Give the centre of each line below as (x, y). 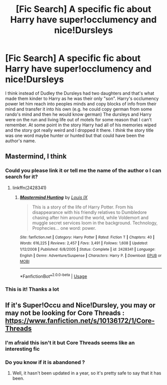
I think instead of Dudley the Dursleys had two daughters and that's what (80, 93)
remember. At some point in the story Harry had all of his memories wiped (81, 125)
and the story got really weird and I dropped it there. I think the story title (80, 130)
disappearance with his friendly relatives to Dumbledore (89, 212)
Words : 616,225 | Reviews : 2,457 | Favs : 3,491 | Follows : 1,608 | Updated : (84, 243)
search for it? (22, 177)
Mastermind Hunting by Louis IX (54, 197)
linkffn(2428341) (29, 188)
